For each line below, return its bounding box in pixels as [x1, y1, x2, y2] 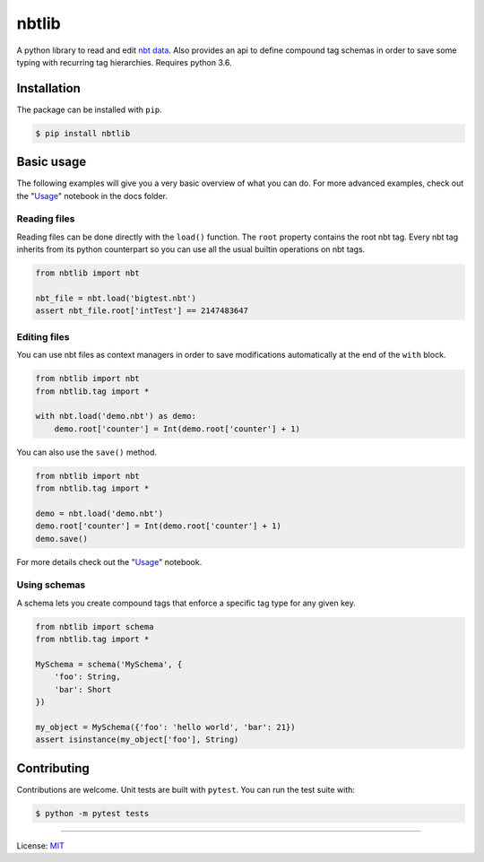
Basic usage [16, 154, 87, 170]
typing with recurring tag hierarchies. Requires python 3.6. [16, 57, 232, 67]
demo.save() [35, 534, 89, 544]
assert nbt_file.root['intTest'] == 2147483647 [35, 306, 248, 316]
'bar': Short [54, 684, 112, 694]
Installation [16, 81, 81, 96]
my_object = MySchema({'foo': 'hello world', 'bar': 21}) [35, 722, 296, 732]
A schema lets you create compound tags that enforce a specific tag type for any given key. [16, 597, 356, 608]
